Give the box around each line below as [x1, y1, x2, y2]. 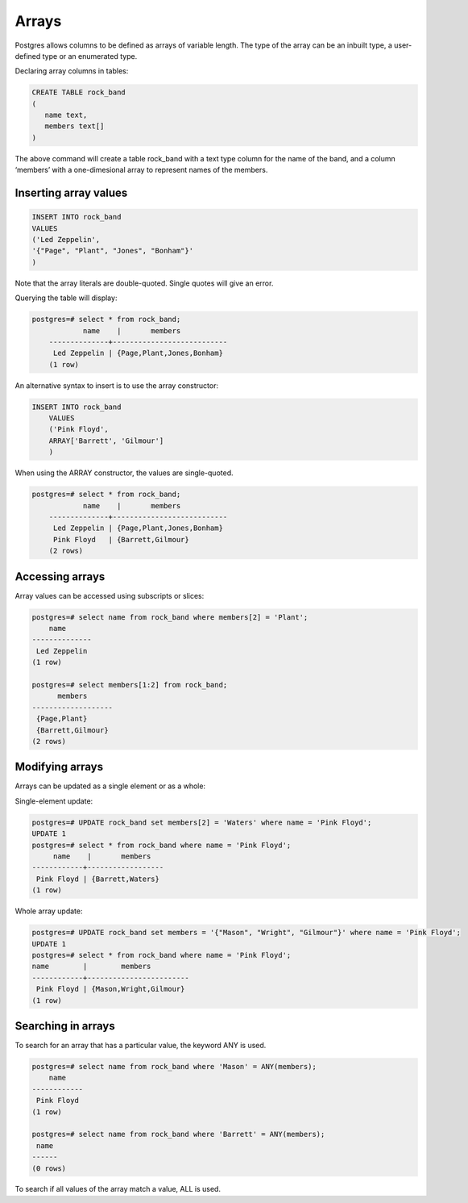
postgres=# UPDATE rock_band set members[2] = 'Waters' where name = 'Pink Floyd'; [31, 817, 372, 827]
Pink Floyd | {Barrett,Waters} [36, 874, 160, 883]
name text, [44, 111, 88, 120]
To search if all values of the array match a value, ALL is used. [14, 1184, 222, 1194]
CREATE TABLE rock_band [31, 88, 126, 97]
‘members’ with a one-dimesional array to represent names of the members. [14, 165, 268, 175]
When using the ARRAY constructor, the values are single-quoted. [14, 468, 234, 478]
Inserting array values [14, 186, 128, 200]
